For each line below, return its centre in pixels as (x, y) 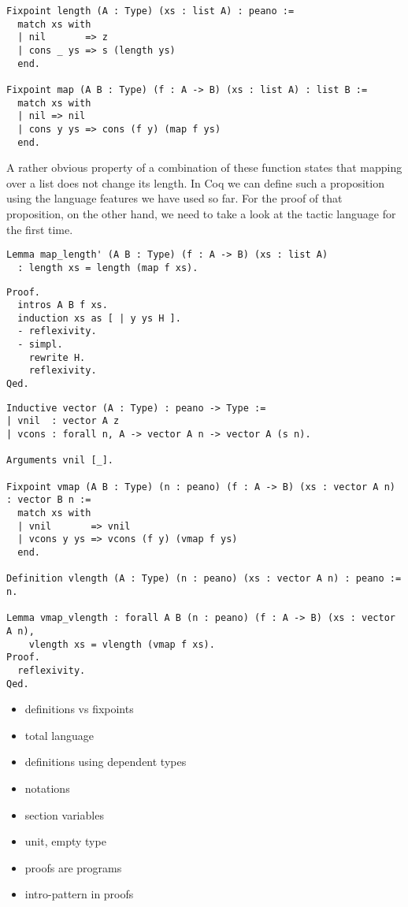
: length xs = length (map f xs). (108, 268)
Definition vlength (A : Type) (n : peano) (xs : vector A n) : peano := (204, 579)
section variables (64, 814)
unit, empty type (65, 841)
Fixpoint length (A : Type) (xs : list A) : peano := (150, 11)
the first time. (40, 229)
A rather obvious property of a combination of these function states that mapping (204, 167)
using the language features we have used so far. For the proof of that (174, 198)
